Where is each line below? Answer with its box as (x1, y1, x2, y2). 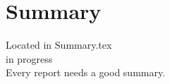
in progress (6, 51, 53, 66)
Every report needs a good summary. (6, 65, 166, 80)
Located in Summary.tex (6, 37, 112, 52)
